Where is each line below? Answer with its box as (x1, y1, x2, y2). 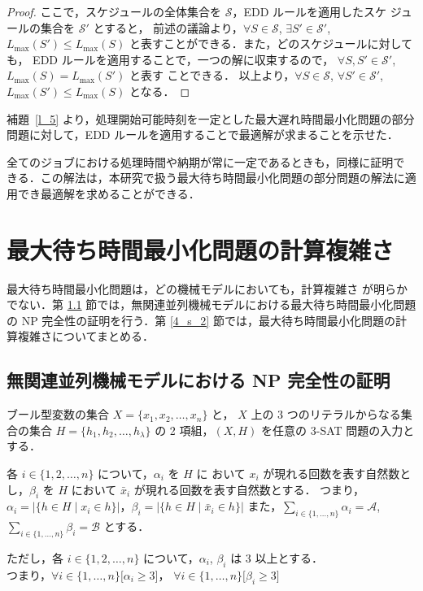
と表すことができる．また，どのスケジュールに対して (129, 35, 412, 52)
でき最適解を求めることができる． (17, 185, 200, 202)
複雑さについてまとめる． (17, 328, 154, 345)
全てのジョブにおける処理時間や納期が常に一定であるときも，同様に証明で (7, 153, 405, 170)
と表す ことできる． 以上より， (129, 67, 295, 84)
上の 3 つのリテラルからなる (251, 406, 401, 423)
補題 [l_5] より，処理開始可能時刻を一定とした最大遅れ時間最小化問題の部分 (7, 110, 415, 127)
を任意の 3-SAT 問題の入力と (261, 421, 415, 438)
